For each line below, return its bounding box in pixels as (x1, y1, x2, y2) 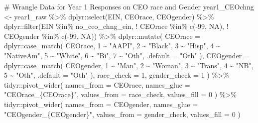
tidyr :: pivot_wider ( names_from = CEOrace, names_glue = (4, 79, 190, 90)
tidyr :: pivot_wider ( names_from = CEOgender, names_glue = (4, 99, 198, 109)
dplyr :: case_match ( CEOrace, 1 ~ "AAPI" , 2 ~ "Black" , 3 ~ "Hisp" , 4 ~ (4, 40, 220, 51)
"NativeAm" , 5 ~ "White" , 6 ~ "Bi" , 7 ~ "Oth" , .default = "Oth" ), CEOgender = (4, 50, 250, 60)
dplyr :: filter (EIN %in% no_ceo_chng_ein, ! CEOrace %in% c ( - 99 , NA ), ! (4, 21, 229, 31)
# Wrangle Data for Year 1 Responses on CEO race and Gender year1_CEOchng (4, 1, 254, 11)
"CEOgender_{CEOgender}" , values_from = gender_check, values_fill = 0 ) (4, 109, 241, 119)
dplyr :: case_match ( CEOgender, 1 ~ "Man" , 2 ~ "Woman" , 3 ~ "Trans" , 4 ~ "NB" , (4, 60, 254, 70)
